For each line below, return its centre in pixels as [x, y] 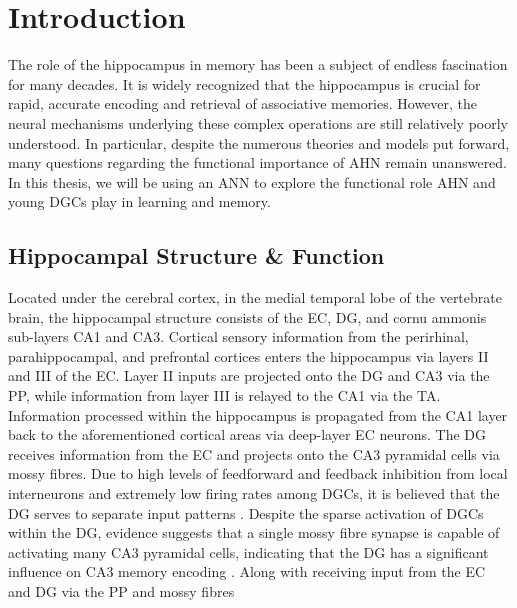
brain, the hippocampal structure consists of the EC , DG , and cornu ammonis [247, 316]
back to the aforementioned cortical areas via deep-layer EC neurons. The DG [247, 434]
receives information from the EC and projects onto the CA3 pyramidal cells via [254, 453]
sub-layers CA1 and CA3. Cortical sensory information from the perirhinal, [238, 336]
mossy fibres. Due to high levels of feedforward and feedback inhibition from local [258, 473]
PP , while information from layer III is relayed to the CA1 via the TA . [224, 395]
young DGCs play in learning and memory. [139, 201]
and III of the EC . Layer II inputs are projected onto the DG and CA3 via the [249, 375]
